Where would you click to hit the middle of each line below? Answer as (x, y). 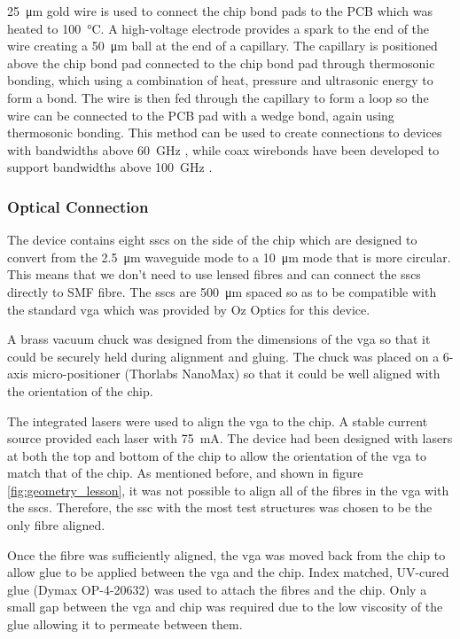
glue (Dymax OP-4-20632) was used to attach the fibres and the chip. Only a (217, 589)
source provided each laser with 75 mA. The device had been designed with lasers (230, 438)
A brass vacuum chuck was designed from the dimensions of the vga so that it (219, 339)
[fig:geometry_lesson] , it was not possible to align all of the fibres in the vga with (228, 490)
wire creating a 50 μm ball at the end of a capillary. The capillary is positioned (222, 46)
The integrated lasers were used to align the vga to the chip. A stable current (218, 421)
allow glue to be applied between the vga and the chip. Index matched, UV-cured (228, 572)
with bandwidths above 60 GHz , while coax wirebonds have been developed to (223, 149)
